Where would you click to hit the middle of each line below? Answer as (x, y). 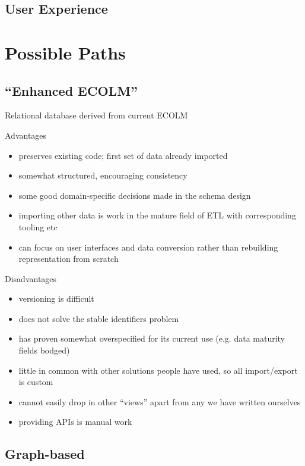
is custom (36, 382)
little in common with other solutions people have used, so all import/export (158, 370)
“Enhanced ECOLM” (72, 90)
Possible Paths (65, 52)
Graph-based (45, 454)
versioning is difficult (56, 298)
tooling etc (38, 226)
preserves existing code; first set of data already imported (123, 155)
